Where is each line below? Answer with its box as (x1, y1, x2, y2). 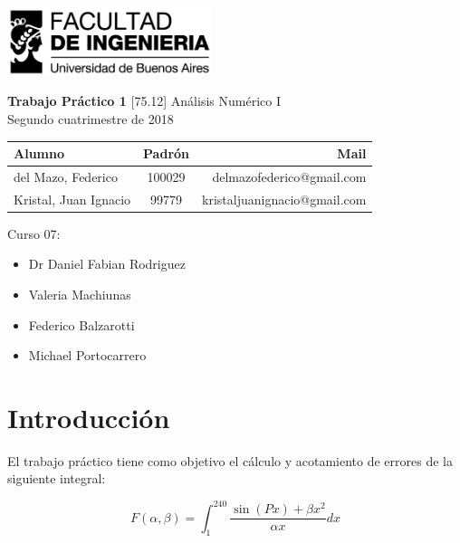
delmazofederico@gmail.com (212, 167, 367, 186)
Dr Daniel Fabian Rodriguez (28, 254, 186, 273)
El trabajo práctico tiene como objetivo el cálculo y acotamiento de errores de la (7, 451, 453, 470)
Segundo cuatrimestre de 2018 (7, 109, 174, 128)
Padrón (143, 144, 190, 163)
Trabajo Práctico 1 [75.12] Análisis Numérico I (7, 91, 281, 110)
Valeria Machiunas (28, 284, 131, 303)
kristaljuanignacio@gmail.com (202, 189, 367, 208)
